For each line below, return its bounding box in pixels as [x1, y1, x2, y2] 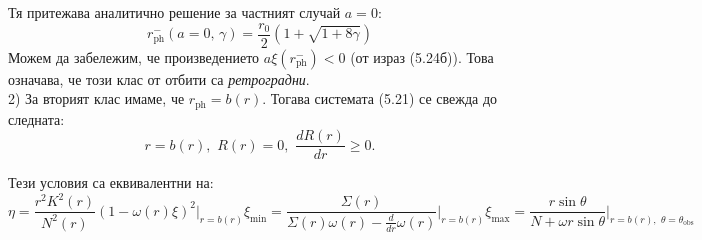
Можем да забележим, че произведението [8, 46, 260, 67]
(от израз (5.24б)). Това [350, 46, 494, 67]
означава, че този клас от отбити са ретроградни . [8, 68, 310, 89]
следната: [8, 108, 65, 129]
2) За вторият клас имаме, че [8, 88, 185, 109]
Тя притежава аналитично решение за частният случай [8, 2, 341, 22]
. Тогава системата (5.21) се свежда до [262, 88, 498, 109]
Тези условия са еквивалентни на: [8, 172, 214, 193]
